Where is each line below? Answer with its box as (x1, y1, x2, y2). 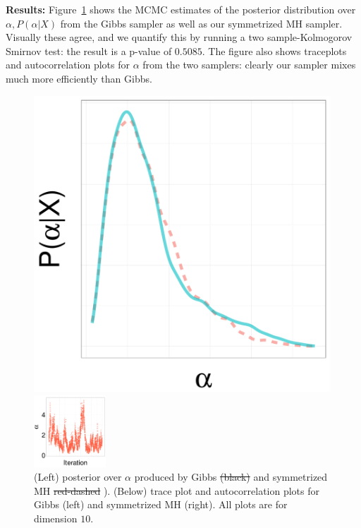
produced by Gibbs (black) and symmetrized (134, 469, 328, 484)
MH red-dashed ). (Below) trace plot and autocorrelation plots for (34, 483, 320, 498)
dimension (34, 511, 78, 526)
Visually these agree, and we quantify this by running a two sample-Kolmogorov (6, 30, 353, 44)
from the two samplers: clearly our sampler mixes (142, 57, 356, 72)
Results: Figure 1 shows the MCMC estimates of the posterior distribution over (6, 2, 356, 16)
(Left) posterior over (34, 469, 122, 484)
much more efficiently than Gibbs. (6, 71, 152, 85)
